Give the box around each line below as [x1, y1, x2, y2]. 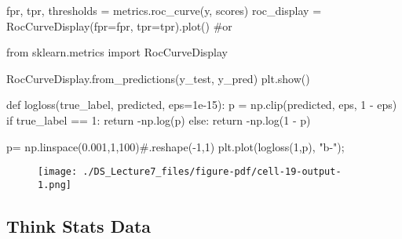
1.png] [38, 179, 71, 190]
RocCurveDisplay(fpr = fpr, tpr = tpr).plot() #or [6, 17, 232, 34]
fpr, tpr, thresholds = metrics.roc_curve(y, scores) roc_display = [6, 2, 322, 18]
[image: [38, 166, 78, 178]
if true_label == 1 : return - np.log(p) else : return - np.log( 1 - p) [6, 111, 311, 128]
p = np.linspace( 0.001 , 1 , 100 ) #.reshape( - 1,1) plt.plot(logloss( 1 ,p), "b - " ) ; [6, 138, 345, 154]
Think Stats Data [6, 213, 152, 237]
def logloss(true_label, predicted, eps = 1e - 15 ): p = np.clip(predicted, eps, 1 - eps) [6, 96, 397, 113]
